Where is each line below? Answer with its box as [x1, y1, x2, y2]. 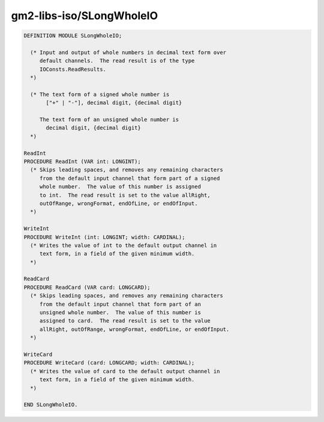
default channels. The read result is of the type [39, 58, 195, 64]
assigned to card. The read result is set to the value [39, 318, 211, 324]
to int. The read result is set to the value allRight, [39, 192, 211, 198]
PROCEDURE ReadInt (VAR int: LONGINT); [23, 158, 141, 165]
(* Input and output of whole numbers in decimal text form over [30, 49, 227, 56]
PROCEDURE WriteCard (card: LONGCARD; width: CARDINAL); [23, 360, 195, 366]
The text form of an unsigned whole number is [39, 116, 179, 123]
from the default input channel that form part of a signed [39, 174, 220, 182]
